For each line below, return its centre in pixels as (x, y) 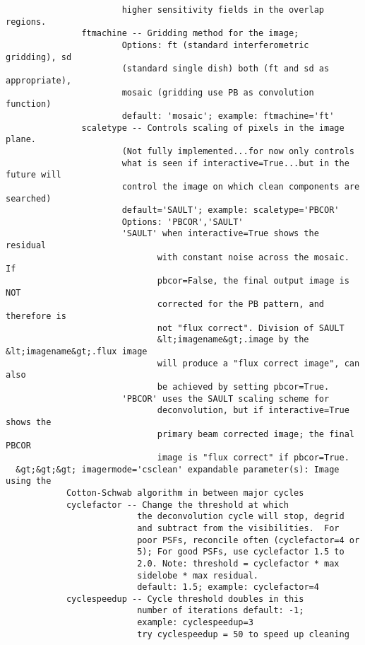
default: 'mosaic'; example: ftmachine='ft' (228, 116)
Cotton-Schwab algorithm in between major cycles (185, 493)
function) (29, 104)
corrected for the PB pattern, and (241, 304)
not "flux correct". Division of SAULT (251, 328)
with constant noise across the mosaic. (253, 257)
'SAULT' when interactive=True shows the (220, 234)
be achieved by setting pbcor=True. (243, 387)
